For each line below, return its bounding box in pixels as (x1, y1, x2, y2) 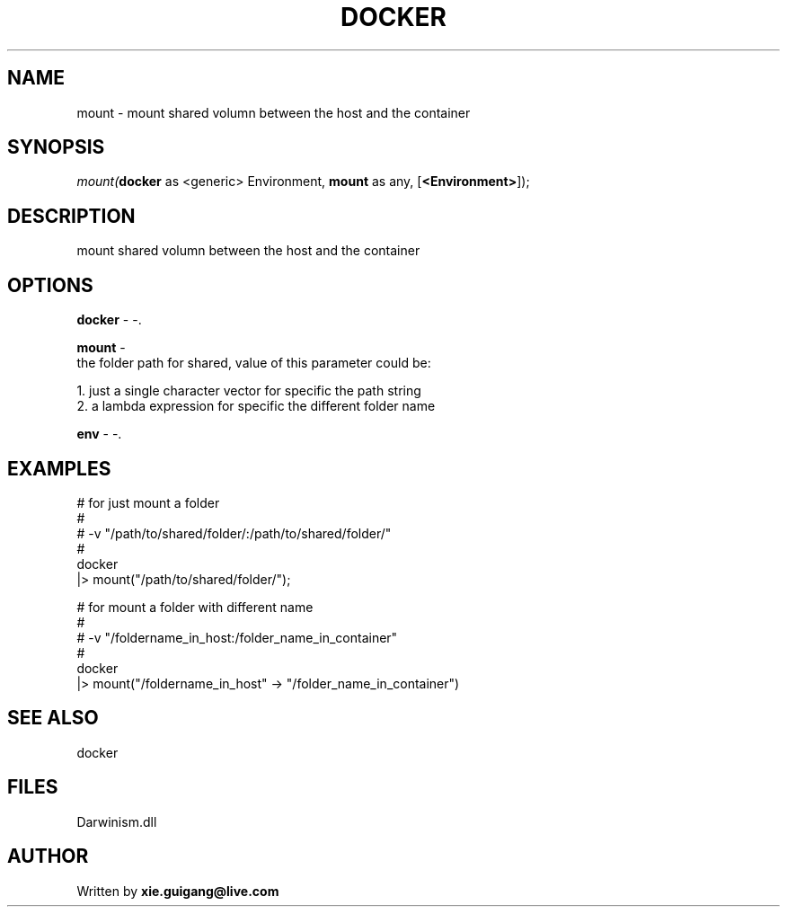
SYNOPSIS (7, 136, 105, 159)
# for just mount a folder (76, 494, 220, 510)
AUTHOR (7, 845, 89, 868)
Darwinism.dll (76, 813, 157, 830)
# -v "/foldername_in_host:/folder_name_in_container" (76, 629, 398, 645)
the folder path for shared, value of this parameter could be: (76, 355, 431, 371)
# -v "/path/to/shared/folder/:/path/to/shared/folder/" (76, 525, 392, 541)
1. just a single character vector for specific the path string (76, 383, 421, 399)
